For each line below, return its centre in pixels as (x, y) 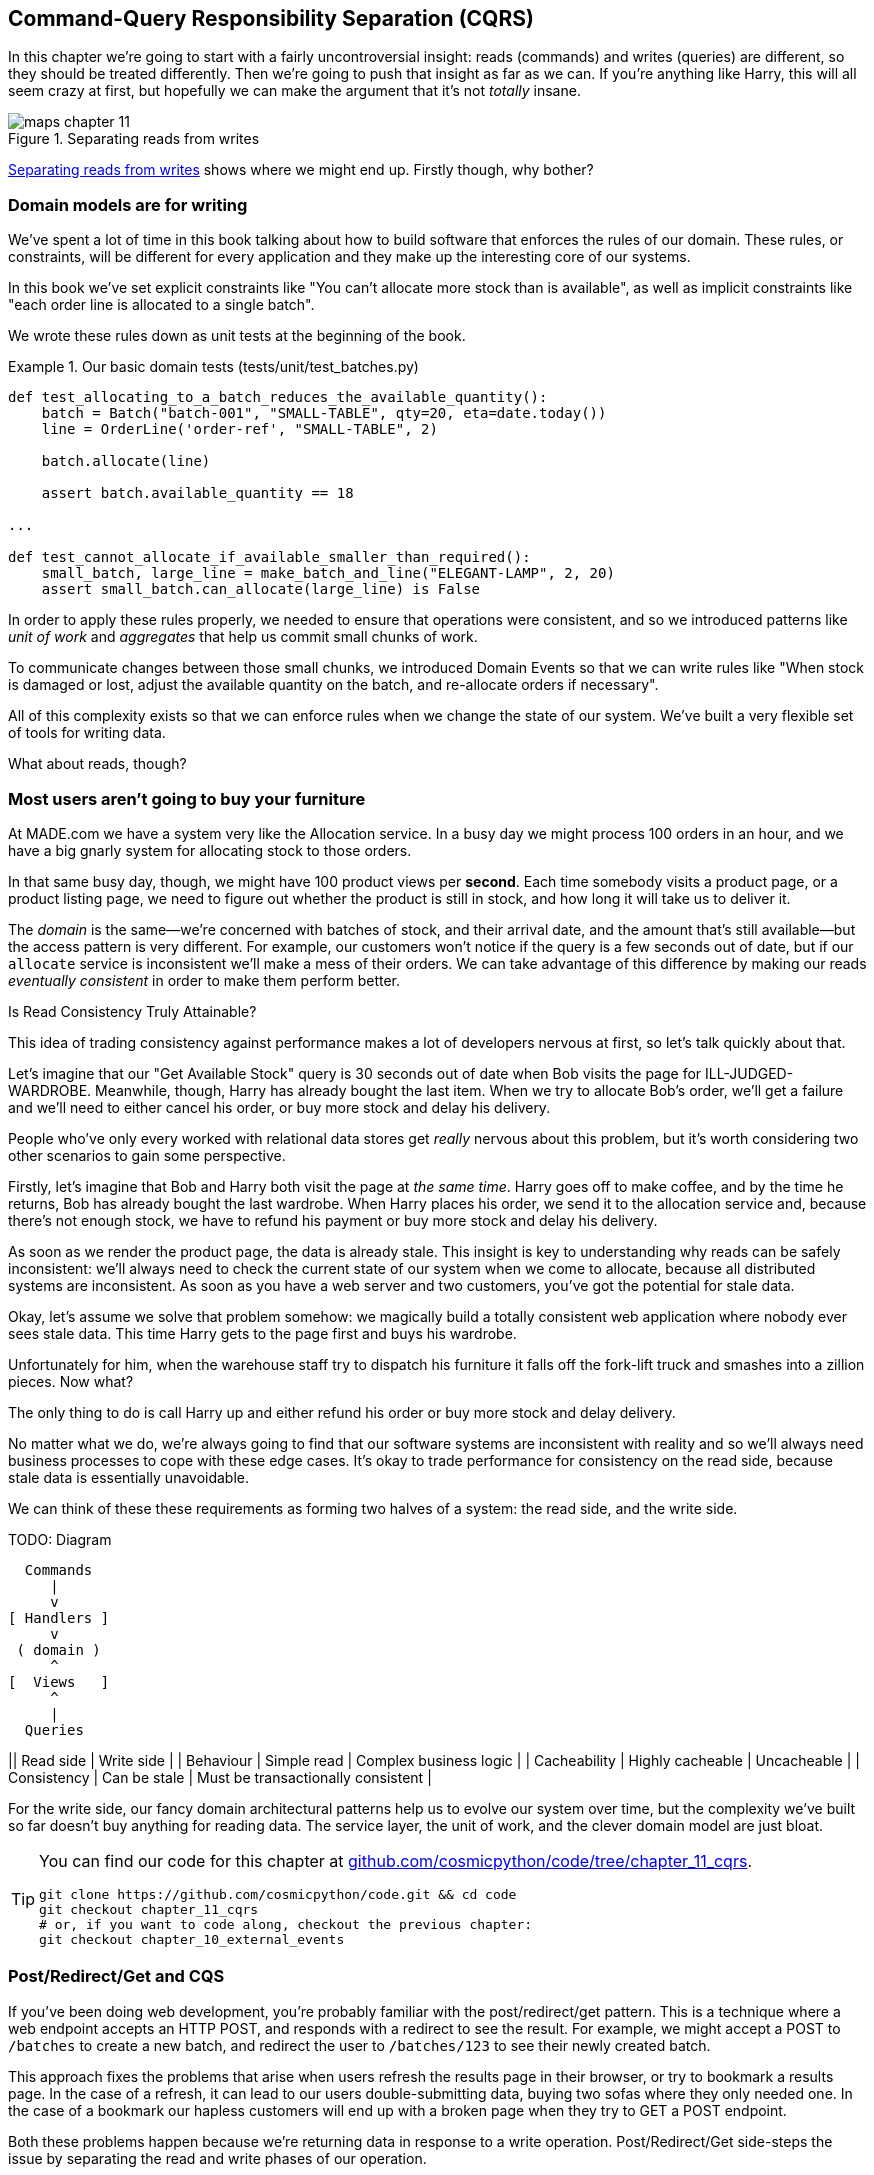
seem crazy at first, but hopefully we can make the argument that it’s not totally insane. (294, 91)
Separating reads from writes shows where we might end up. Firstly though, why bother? (301, 170)
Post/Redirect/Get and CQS (116, 1976)
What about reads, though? (97, 764)
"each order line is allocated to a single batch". (161, 305)
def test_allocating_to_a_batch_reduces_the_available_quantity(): (278, 397)
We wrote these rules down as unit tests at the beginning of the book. (237, 336)
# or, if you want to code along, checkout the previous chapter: (286, 1924)
